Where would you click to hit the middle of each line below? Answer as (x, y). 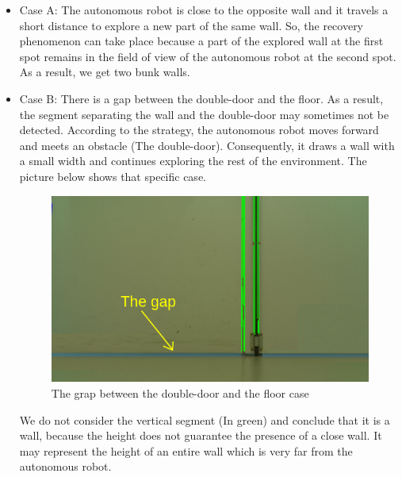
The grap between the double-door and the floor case (180, 393)
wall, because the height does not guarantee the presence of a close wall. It (201, 435)
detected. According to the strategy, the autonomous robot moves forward (199, 130)
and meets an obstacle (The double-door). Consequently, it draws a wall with (207, 145)
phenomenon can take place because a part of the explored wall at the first (201, 41)
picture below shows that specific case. (113, 176)
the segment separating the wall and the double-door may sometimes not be (204, 114)
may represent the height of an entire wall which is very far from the (186, 450)
